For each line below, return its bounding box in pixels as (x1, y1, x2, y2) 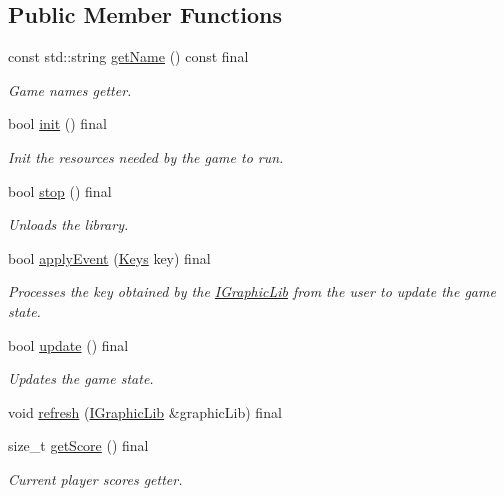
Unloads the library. (8, 214, 129, 235)
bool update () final (8, 334, 129, 355)
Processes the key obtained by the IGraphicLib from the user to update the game (8, 281, 496, 302)
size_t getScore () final (8, 435, 149, 456)
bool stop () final (8, 180, 112, 201)
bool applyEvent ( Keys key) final (8, 247, 211, 268)
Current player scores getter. (8, 468, 183, 489)
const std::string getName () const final (8, 46, 249, 67)
